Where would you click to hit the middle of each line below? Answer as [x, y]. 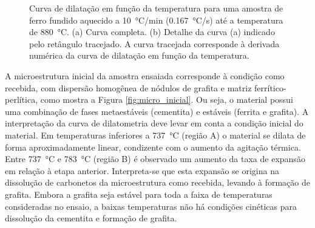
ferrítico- [270, 87]
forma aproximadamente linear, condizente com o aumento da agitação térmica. [153, 147]
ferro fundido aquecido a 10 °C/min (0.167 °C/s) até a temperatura [156, 20]
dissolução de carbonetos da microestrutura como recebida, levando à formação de [157, 182]
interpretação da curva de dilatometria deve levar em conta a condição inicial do [154, 123]
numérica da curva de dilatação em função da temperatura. [139, 55]
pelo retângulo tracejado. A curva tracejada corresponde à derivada [154, 43]
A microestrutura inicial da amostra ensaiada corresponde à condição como [145, 75]
